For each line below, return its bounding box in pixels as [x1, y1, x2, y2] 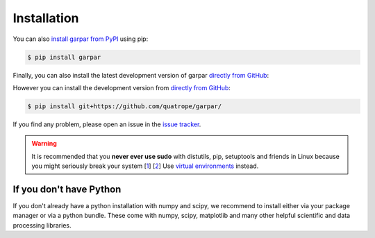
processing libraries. [12, 221, 72, 229]
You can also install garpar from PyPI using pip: [12, 35, 149, 43]
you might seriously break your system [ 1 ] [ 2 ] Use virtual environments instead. [31, 162, 259, 170]
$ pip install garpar [27, 53, 101, 61]
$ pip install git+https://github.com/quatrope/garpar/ [27, 102, 222, 110]
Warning [31, 139, 57, 148]
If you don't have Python [12, 183, 122, 195]
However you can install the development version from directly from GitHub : [12, 83, 231, 92]
